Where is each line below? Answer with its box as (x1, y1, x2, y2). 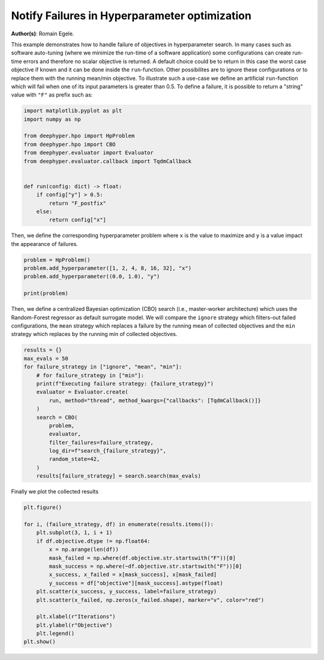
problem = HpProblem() (23, 256, 91, 263)
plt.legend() (36, 630, 75, 637)
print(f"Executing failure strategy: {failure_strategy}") (36, 380, 214, 387)
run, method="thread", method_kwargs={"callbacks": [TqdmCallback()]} (49, 397, 261, 404)
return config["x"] (49, 217, 106, 223)
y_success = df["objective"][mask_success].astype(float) (49, 580, 223, 586)
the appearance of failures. (11, 240, 78, 247)
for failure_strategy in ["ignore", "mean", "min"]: (23, 364, 182, 370)
